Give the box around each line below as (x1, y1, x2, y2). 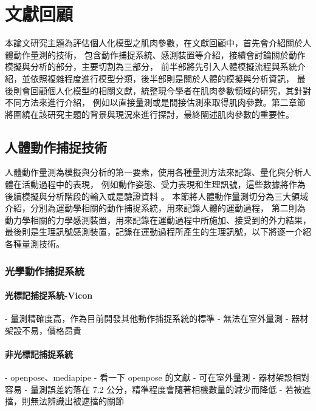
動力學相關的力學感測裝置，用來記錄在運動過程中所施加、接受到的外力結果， (5, 213, 311, 226)
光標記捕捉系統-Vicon (5, 289, 93, 302)
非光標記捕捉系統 (5, 348, 73, 361)
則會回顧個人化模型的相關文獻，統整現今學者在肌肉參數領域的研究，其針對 (13, 84, 311, 97)
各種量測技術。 (5, 237, 64, 250)
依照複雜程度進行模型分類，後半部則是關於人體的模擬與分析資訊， (30, 72, 294, 84)
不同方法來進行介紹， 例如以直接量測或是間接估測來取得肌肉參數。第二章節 (5, 96, 306, 109)
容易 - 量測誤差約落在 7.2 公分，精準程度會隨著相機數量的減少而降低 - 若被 (5, 382, 303, 395)
